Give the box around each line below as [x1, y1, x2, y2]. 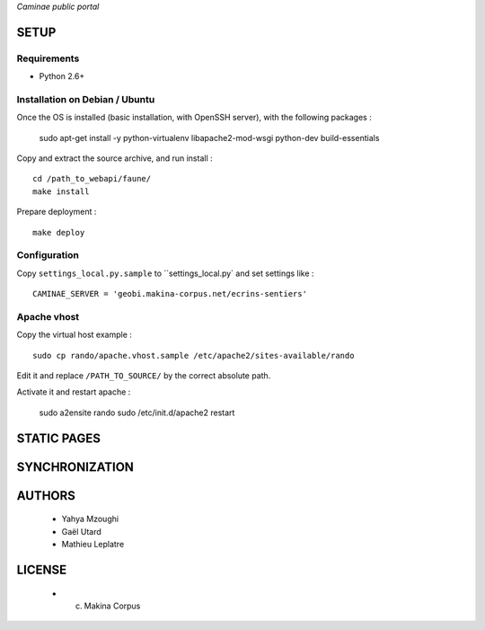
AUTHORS [16, 488, 76, 503]
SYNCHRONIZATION [16, 459, 135, 475]
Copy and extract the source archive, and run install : [16, 153, 213, 164]
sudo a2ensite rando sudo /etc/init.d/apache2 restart [39, 407, 235, 418]
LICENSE [16, 562, 67, 577]
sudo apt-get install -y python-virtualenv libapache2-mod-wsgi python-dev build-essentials [39, 132, 380, 143]
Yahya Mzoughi [61, 513, 119, 525]
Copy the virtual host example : [16, 329, 132, 341]
